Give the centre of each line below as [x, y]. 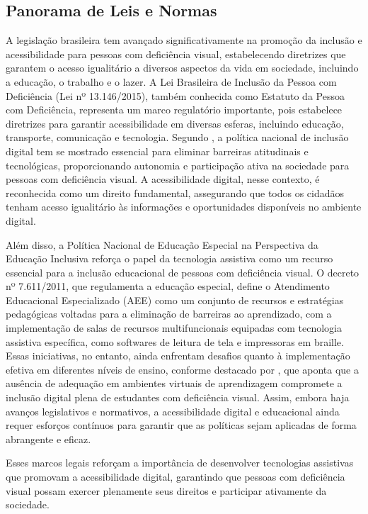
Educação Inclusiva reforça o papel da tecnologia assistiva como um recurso [169, 258]
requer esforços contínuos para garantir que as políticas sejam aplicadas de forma [181, 425]
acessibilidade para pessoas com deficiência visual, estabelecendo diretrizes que [176, 54]
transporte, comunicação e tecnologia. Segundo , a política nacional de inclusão [177, 137]
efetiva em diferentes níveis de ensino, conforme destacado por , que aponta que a [182, 369]
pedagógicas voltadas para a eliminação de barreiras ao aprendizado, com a [169, 314]
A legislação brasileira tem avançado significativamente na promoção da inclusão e [184, 40]
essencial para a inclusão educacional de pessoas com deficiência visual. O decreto [183, 272]
